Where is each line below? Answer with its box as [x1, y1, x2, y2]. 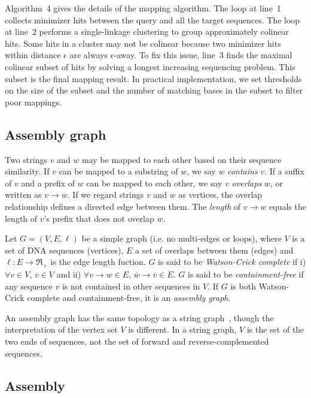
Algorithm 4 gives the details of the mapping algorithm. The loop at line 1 [5, 2, 281, 14]
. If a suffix [264, 165, 304, 177]
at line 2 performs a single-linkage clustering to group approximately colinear [5, 25, 289, 38]
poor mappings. [5, 95, 62, 108]
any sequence [5, 279, 53, 292]
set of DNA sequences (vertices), [5, 243, 124, 256]
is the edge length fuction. [50, 255, 146, 268]
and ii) [56, 268, 81, 281]
